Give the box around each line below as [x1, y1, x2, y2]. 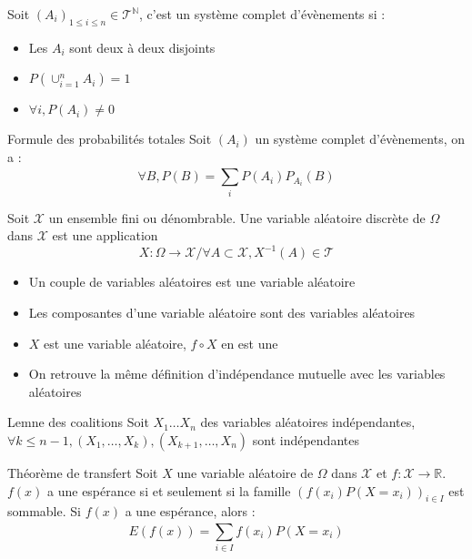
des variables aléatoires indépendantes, [200, 412, 416, 432]
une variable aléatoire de [176, 462, 314, 482]
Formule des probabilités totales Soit [7, 129, 212, 148]
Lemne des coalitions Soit [7, 412, 149, 432]
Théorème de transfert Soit [7, 462, 158, 482]
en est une [221, 333, 278, 352]
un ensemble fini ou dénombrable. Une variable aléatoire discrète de [48, 208, 426, 227]
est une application [52, 226, 158, 245]
